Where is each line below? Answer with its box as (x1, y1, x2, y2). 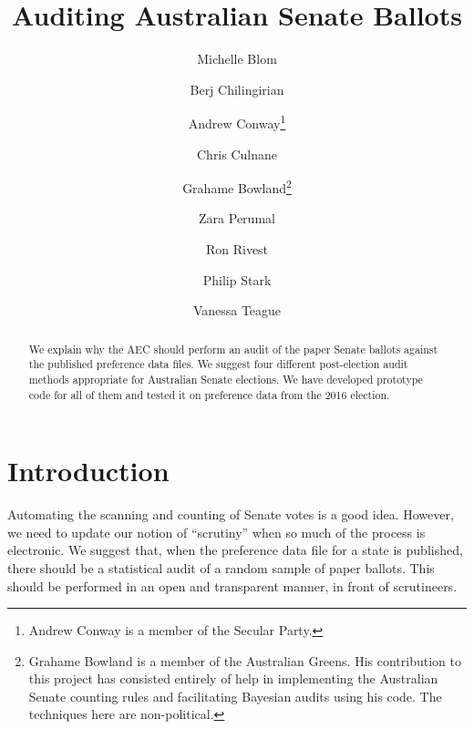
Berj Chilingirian (190, 79, 284, 98)
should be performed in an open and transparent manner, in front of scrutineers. (7, 576, 458, 595)
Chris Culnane (196, 144, 278, 163)
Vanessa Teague (192, 301, 282, 320)
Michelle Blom (197, 49, 277, 68)
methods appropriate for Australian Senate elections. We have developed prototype (28, 371, 423, 386)
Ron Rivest (205, 240, 269, 258)
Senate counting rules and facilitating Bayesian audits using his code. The (28, 686, 442, 705)
